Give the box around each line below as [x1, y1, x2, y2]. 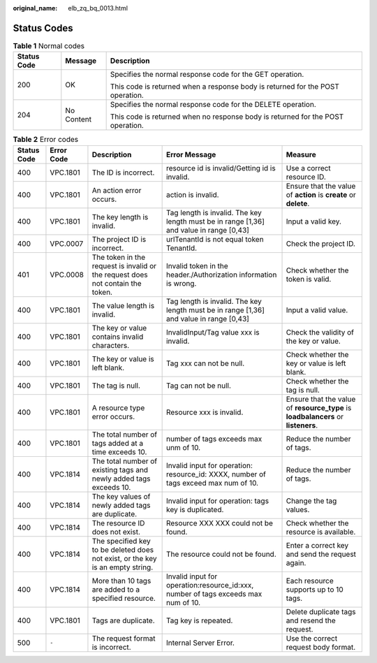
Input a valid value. [286, 305, 348, 314]
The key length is [91, 212, 149, 221]
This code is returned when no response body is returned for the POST [110, 112, 344, 122]
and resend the [286, 615, 337, 625]
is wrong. [165, 278, 197, 288]
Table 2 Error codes [13, 135, 79, 145]
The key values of [91, 491, 151, 501]
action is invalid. [165, 189, 219, 199]
